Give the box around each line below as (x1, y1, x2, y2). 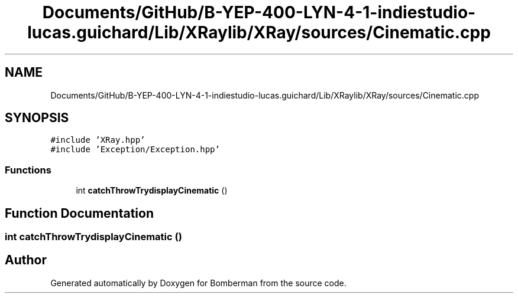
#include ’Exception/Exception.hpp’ (50, 145, 220, 155)
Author (5, 253, 47, 268)
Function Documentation (5, 205, 154, 221)
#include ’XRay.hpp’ (50, 135, 145, 145)
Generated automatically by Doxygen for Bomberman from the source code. (50, 277, 347, 288)
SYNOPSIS (5, 110, 69, 126)
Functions (5, 163, 51, 176)
